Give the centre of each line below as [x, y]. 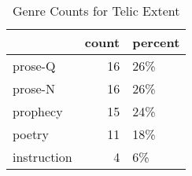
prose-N [34, 88]
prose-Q [34, 66]
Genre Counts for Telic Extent [96, 11]
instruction [42, 157]
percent [156, 42]
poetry [31, 134]
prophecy [38, 111]
